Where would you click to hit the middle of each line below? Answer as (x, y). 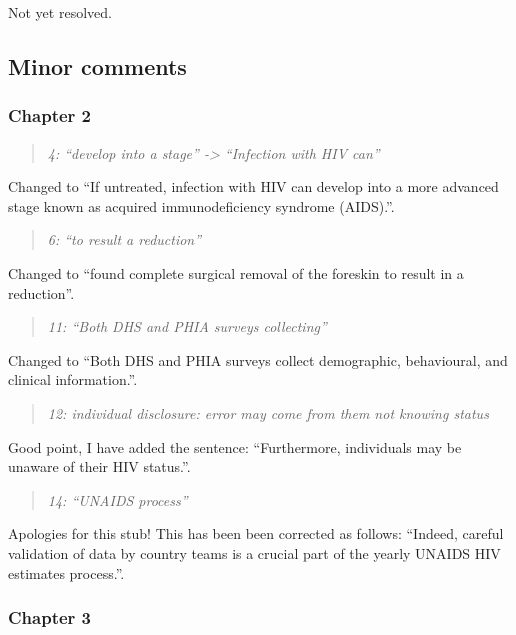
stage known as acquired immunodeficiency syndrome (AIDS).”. (201, 205)
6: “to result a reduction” (124, 239)
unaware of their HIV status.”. (99, 466)
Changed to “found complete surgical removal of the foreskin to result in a (236, 272)
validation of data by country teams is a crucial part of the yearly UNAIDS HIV (254, 552)
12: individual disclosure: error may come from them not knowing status (268, 412)
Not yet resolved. (60, 12)
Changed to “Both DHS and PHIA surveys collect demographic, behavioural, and (258, 359)
